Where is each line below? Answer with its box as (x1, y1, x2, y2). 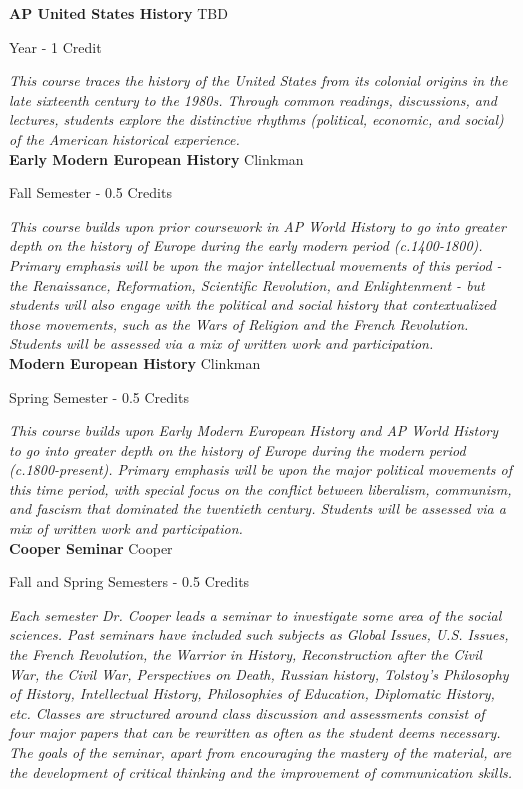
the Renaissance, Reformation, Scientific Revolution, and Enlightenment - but (9, 274, 485, 295)
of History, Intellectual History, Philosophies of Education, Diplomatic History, (9, 683, 495, 704)
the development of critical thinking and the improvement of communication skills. (9, 761, 513, 782)
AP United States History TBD (9, 3, 228, 23)
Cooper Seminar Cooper (9, 537, 173, 558)
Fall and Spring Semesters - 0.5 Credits (9, 571, 250, 592)
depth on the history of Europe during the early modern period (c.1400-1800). (9, 235, 483, 256)
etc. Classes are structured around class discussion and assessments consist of (9, 702, 485, 723)
